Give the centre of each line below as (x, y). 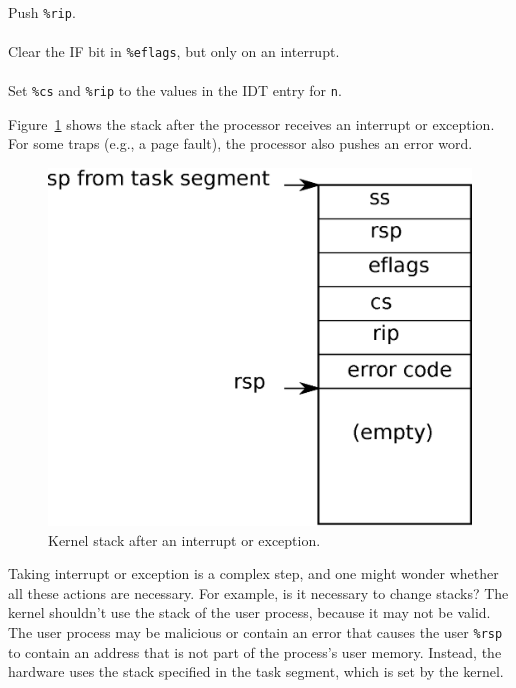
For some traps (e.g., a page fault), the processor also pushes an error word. (240, 143)
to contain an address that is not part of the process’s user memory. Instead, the (255, 651)
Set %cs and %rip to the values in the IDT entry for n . (175, 90)
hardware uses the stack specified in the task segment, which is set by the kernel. (256, 671)
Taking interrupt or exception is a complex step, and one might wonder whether (253, 573)
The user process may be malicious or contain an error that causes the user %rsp (255, 632)
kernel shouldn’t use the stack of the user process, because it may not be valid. (249, 612)
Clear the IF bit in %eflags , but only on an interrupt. (174, 50)
